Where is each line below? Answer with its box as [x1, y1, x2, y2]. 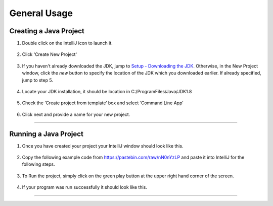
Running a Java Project [9, 129, 83, 138]
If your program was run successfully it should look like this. [22, 184, 148, 190]
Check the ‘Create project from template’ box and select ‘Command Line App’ [22, 100, 184, 106]
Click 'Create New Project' [22, 51, 77, 57]
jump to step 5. [22, 77, 53, 83]
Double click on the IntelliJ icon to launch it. [22, 40, 113, 46]
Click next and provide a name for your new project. [22, 111, 130, 117]
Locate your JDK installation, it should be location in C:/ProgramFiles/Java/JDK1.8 [22, 89, 192, 95]
